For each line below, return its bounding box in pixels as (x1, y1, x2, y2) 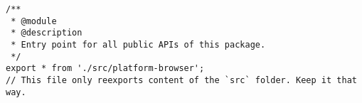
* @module (11, 16, 57, 26)
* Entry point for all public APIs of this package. (11, 39, 266, 50)
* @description (11, 28, 82, 38)
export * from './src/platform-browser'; (6, 63, 205, 74)
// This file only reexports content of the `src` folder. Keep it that (6, 75, 357, 85)
